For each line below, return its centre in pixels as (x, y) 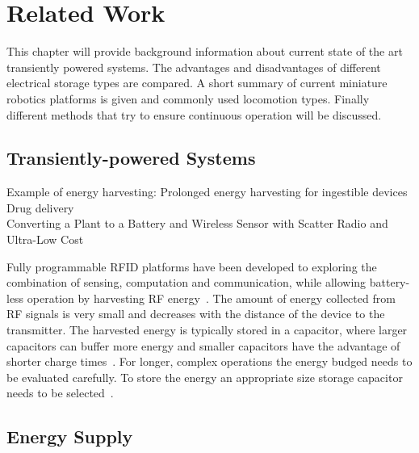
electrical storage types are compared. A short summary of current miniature (197, 83)
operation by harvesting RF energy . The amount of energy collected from (211, 298)
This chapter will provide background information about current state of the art (205, 51)
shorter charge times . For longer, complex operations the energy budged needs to (209, 361)
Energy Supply (70, 436)
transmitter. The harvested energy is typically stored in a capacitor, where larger (207, 330)
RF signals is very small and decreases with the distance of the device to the (196, 314)
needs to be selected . (60, 393)
